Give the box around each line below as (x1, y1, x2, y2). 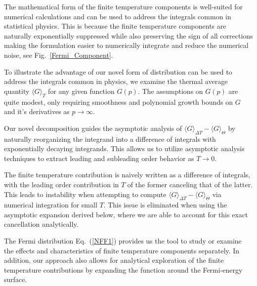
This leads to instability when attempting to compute (4, 189, 167, 199)
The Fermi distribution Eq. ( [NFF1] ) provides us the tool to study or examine (4, 236, 242, 246)
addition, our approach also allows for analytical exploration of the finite (4, 255, 224, 265)
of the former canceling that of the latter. (127, 179, 253, 189)
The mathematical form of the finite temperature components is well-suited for (4, 1, 243, 11)
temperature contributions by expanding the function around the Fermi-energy (4, 264, 243, 275)
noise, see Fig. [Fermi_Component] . (4, 49, 113, 60)
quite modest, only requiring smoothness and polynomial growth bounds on (4, 96, 233, 107)
